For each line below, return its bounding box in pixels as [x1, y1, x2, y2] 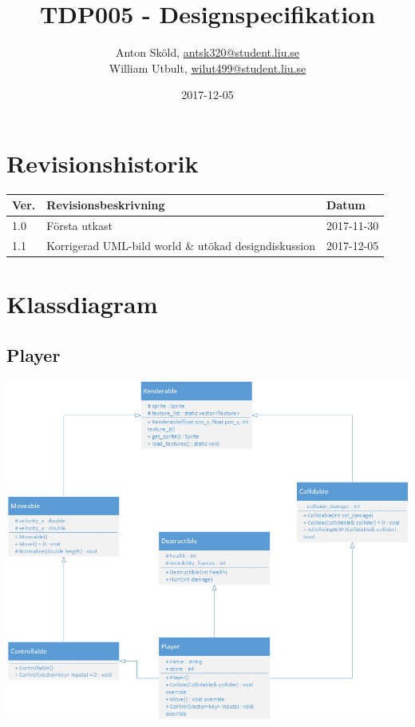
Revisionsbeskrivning [46, 197, 165, 213]
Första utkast [46, 217, 113, 234]
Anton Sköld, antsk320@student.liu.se [115, 44, 300, 61]
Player [6, 342, 61, 367]
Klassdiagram [6, 288, 158, 320]
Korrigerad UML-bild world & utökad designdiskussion [46, 237, 316, 254]
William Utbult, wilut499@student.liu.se [109, 59, 306, 76]
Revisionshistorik [6, 146, 199, 179]
